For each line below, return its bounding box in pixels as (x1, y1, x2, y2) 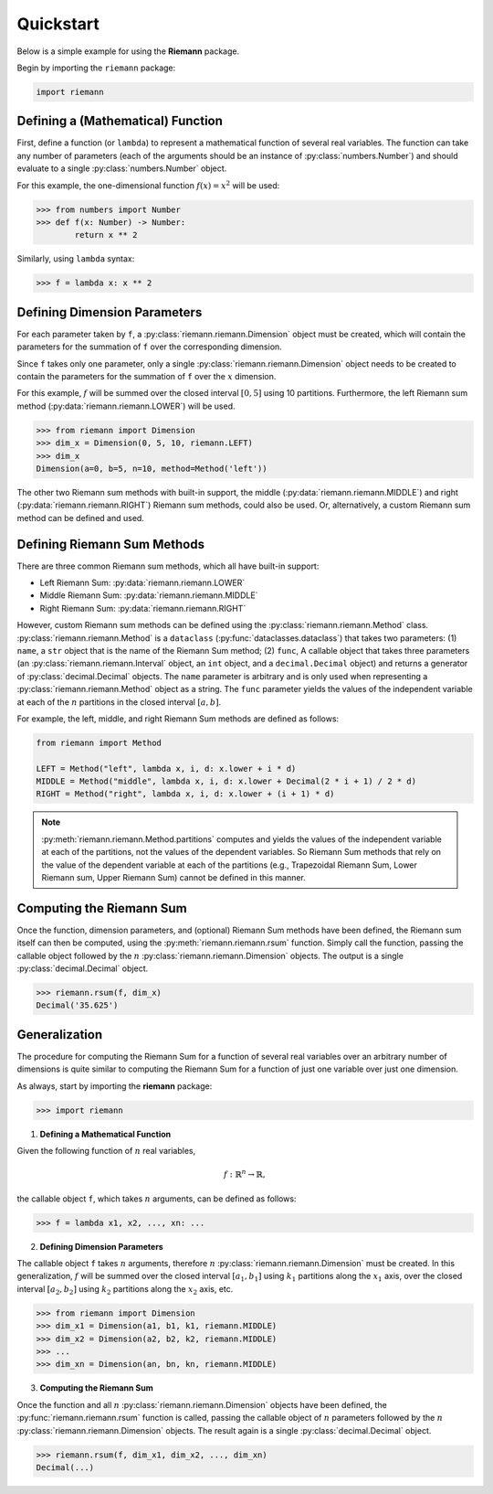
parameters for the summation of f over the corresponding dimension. (16, 341, 282, 352)
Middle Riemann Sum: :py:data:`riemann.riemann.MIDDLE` (39, 590, 258, 601)
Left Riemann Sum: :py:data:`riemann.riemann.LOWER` (39, 577, 246, 588)
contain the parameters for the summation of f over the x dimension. (16, 371, 277, 381)
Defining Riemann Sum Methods (16, 536, 205, 552)
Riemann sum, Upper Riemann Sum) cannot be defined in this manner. (41, 872, 306, 882)
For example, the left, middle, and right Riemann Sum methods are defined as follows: (16, 713, 340, 724)
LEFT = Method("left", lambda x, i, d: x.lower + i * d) (36, 763, 297, 774)
